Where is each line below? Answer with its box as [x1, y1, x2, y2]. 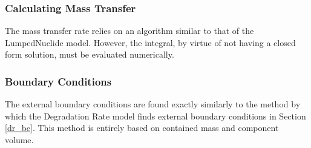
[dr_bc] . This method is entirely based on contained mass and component [5, 121, 279, 134]
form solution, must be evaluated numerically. [5, 48, 174, 61]
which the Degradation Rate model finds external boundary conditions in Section [5, 109, 306, 122]
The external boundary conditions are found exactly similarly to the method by [5, 98, 301, 110]
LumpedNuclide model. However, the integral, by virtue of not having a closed [5, 36, 296, 49]
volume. [5, 133, 34, 146]
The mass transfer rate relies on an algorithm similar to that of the [5, 24, 254, 37]
